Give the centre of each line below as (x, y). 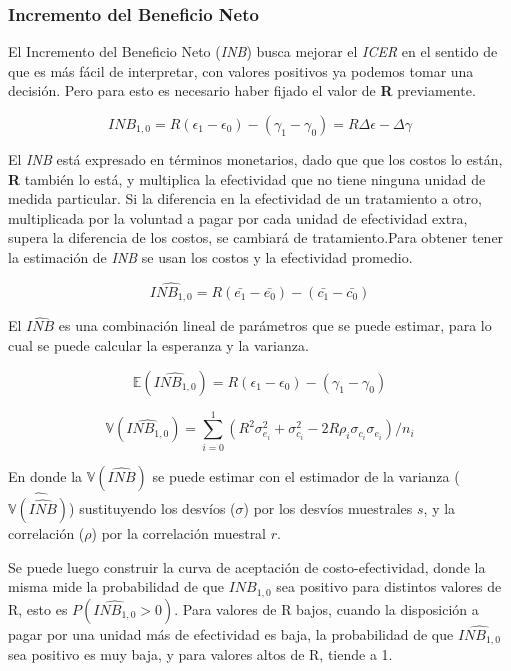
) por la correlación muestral (179, 532)
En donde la (45, 475)
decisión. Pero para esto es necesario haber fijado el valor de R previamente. (242, 90)
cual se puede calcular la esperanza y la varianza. (158, 345)
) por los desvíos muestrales (328, 507)
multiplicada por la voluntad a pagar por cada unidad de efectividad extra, (238, 217)
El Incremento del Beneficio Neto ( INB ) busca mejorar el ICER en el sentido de (253, 51)
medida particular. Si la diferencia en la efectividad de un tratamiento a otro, (245, 198)
